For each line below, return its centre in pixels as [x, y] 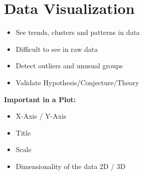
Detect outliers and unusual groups [69, 66]
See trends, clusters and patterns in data [78, 32]
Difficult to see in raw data [57, 49]
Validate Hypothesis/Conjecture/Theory [77, 82]
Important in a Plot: [40, 99]
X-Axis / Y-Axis [41, 116]
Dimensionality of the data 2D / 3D [71, 166]
